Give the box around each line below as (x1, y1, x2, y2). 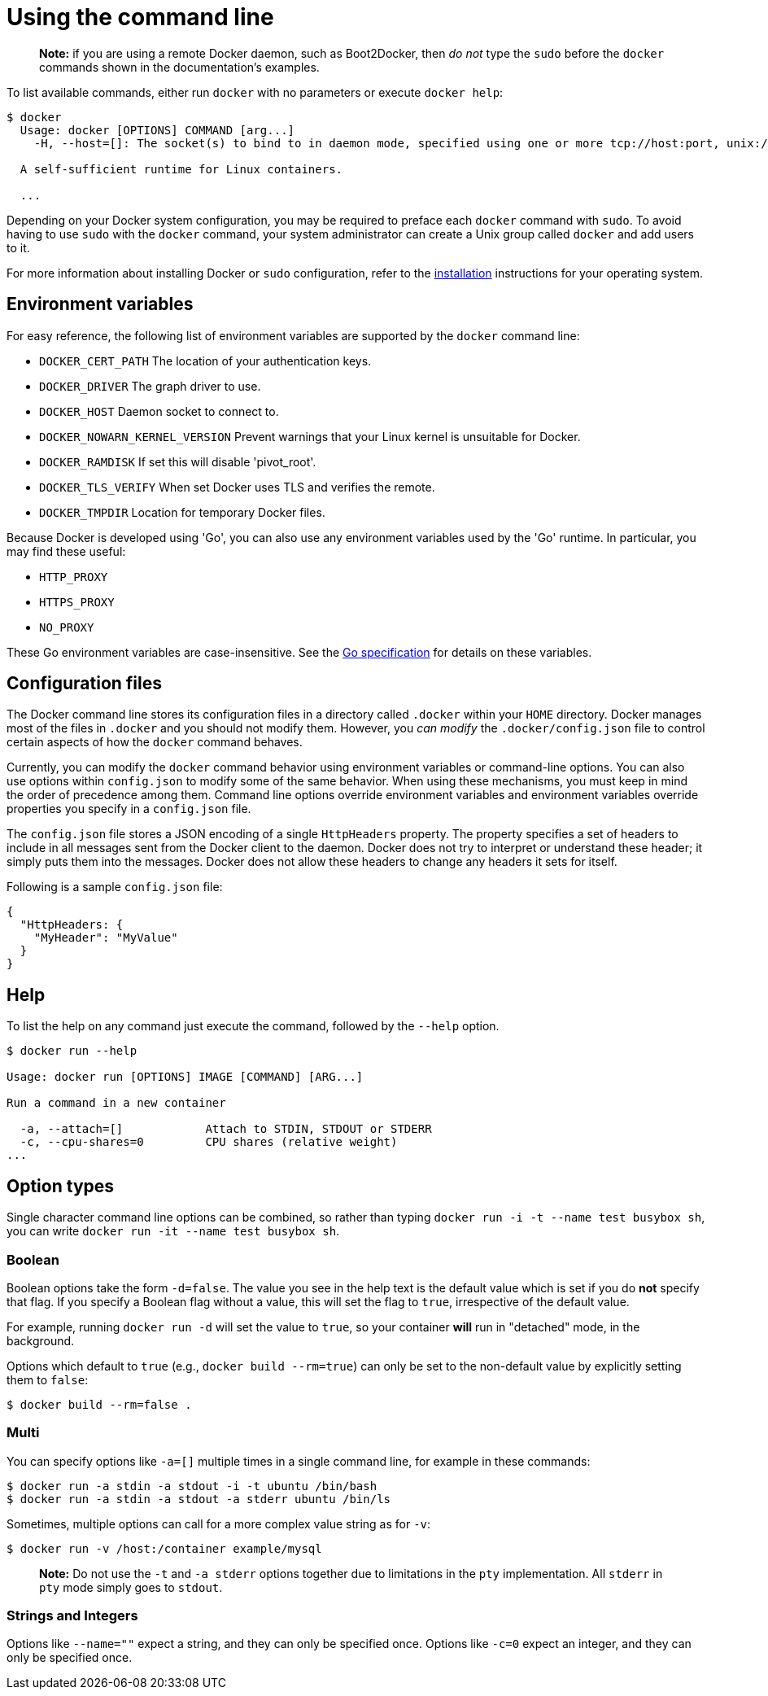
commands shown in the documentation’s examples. (39, 59, 320, 74)
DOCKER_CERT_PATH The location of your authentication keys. (39, 353, 372, 368)
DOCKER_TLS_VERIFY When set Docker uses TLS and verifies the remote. (39, 479, 435, 494)
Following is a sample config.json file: (7, 880, 223, 894)
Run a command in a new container (7, 1096, 226, 1110)
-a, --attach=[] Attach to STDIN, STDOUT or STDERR (20, 1122, 432, 1136)
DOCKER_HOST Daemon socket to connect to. (39, 404, 279, 418)
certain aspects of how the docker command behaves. (7, 735, 303, 750)
